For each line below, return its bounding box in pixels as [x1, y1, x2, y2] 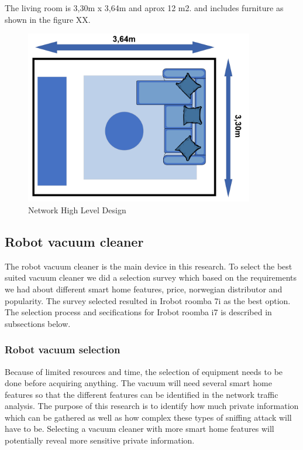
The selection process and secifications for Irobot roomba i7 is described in [5, 306, 272, 318]
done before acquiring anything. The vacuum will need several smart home [5, 377, 272, 389]
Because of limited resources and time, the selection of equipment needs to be [5, 365, 283, 377]
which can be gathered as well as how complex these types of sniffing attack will [5, 411, 292, 423]
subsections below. [5, 317, 71, 329]
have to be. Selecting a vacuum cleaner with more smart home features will [5, 422, 274, 435]
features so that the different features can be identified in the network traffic [5, 388, 278, 400]
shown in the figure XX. [5, 13, 91, 25]
